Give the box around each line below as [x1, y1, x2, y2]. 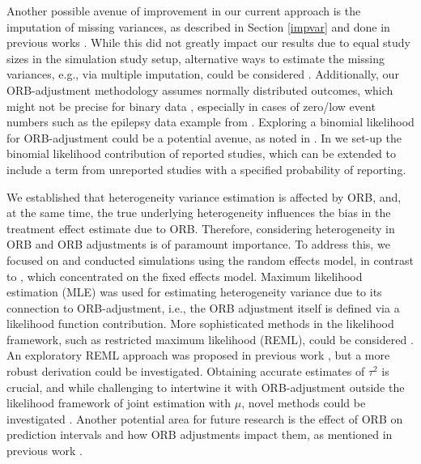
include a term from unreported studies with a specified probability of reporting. [6, 160, 406, 177]
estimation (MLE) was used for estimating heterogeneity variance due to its [6, 283, 382, 300]
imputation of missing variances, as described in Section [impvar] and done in [6, 18, 390, 35]
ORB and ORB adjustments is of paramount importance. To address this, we [6, 236, 390, 253]
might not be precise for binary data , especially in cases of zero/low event [6, 97, 376, 114]
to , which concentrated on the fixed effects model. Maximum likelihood [6, 267, 363, 284]
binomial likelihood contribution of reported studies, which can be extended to [6, 145, 396, 162]
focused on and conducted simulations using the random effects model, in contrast [6, 251, 414, 268]
